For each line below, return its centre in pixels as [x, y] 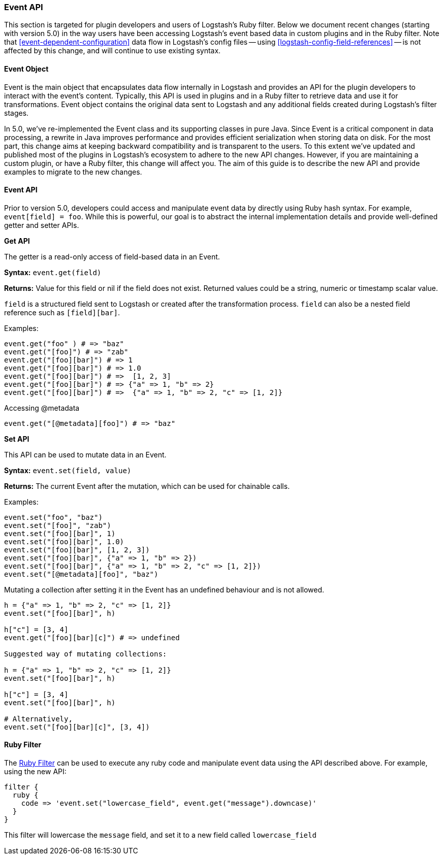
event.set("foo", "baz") [53, 517]
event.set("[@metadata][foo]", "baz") [81, 574]
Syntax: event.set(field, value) [68, 470]
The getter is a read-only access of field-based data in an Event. [112, 256]
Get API [17, 241]
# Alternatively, [38, 719]
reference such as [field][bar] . [62, 312]
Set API [17, 439]
